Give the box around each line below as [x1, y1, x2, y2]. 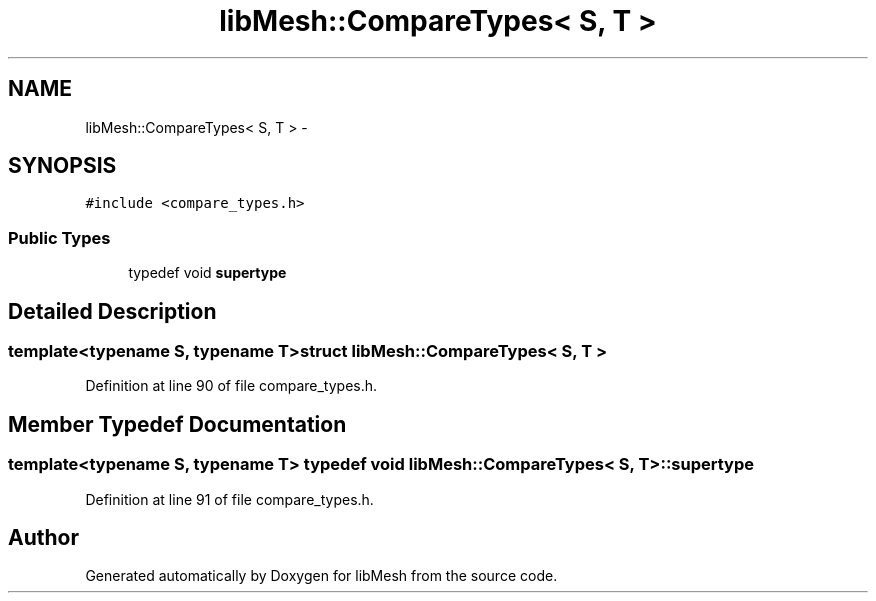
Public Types [8, 227, 111, 248]
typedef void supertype [128, 264, 287, 282]
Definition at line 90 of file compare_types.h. [85, 377, 378, 395]
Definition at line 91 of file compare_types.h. [85, 490, 374, 508]
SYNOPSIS [8, 153, 117, 179]
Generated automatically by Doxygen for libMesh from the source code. [85, 567, 558, 585]
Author [8, 525, 79, 551]
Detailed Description [8, 298, 217, 324]
